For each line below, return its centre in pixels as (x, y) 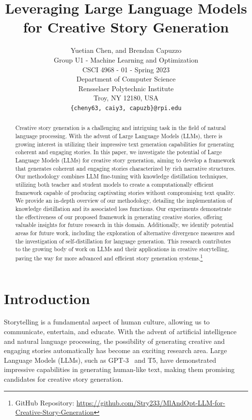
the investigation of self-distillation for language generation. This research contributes (123, 241)
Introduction (47, 299)
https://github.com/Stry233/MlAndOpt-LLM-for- (151, 402)
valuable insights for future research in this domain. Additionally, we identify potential (124, 225)
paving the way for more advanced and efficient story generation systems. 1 (109, 257)
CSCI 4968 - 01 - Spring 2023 (126, 69)
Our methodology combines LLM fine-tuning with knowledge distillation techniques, (121, 176)
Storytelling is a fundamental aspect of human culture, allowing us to (107, 322)
